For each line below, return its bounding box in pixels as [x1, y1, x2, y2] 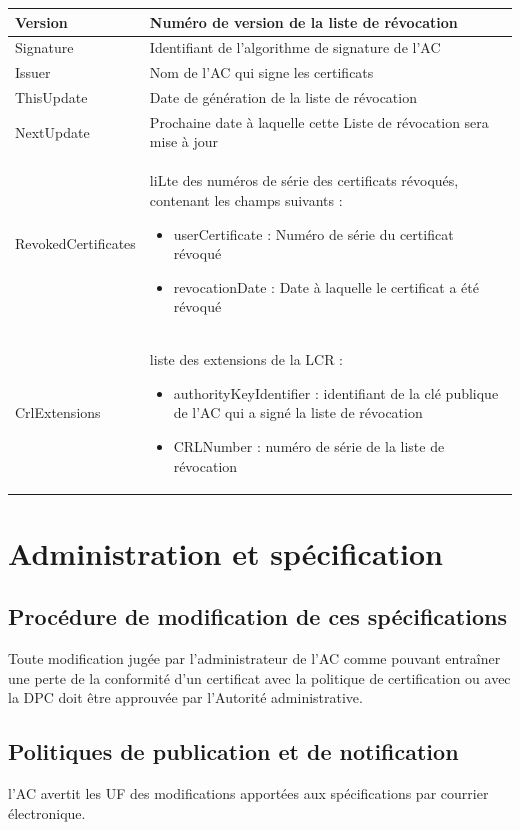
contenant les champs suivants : [149, 189, 343, 210]
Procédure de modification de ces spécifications [8, 601, 507, 632]
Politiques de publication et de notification [8, 736, 459, 767]
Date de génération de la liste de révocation [149, 87, 417, 108]
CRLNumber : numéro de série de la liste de [173, 435, 445, 456]
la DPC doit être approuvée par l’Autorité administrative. [8, 687, 363, 708]
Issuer [15, 62, 51, 83]
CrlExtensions [15, 402, 101, 423]
